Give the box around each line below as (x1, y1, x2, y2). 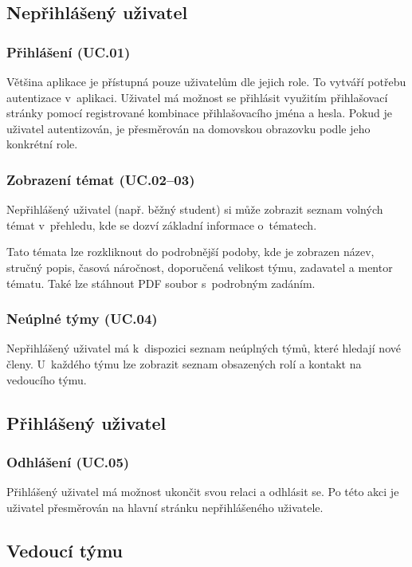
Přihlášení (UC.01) (6, 41, 131, 61)
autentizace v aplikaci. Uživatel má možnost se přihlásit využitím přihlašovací (6, 89, 388, 105)
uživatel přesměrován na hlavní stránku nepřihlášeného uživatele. (6, 498, 324, 515)
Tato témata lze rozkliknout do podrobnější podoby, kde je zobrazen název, (6, 243, 375, 260)
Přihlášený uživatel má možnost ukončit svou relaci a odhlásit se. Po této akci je (6, 483, 399, 500)
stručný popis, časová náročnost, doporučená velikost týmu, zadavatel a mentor (6, 258, 393, 275)
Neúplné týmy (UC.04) (6, 309, 158, 329)
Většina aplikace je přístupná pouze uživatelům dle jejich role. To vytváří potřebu (6, 73, 406, 89)
